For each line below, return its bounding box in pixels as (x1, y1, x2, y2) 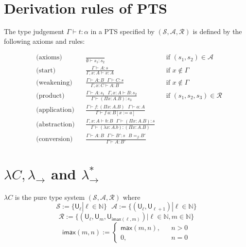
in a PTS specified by (90, 26, 155, 36)
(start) (36, 67, 56, 74)
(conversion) (36, 136, 73, 143)
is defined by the (193, 26, 242, 36)
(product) (36, 92, 65, 99)
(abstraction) (36, 121, 75, 128)
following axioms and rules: (4, 35, 85, 46)
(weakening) (36, 79, 72, 86)
